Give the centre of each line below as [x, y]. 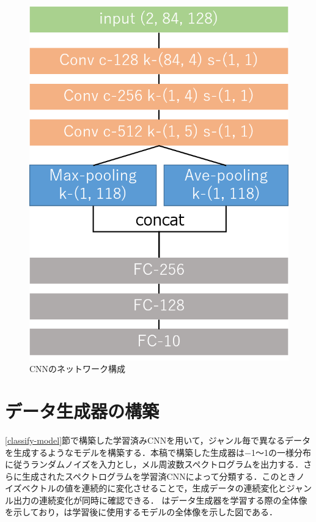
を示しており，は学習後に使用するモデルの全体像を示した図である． [141, 512]
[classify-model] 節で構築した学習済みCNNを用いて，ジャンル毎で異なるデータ [158, 440]
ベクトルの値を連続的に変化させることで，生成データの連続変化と [154, 488]
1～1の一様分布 [281, 452]
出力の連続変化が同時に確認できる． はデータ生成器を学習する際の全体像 [160, 500]
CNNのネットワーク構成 [78, 369]
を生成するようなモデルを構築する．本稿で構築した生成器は [125, 452]
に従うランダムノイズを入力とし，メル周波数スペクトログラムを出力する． [154, 464]
